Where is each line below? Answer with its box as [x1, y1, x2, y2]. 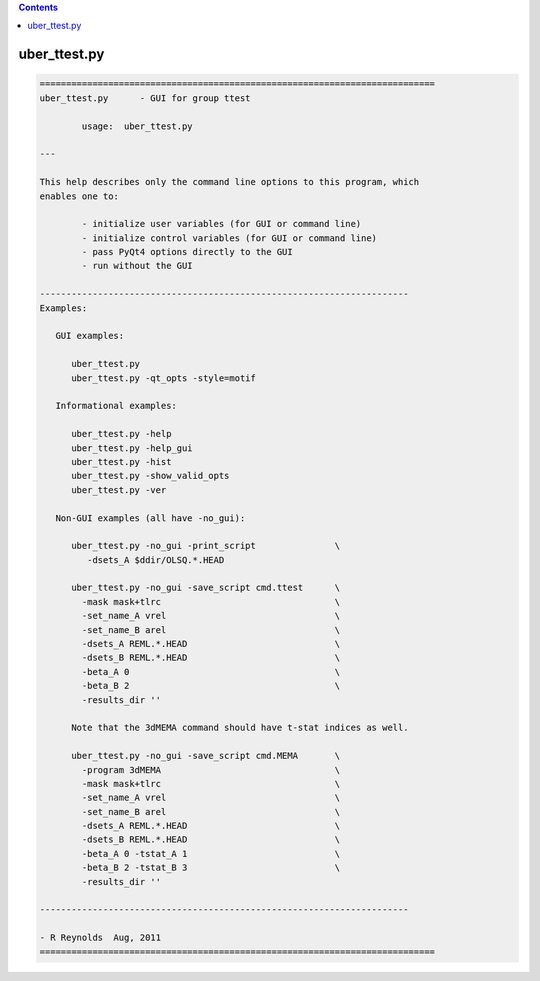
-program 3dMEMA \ [81, 764, 341, 775]
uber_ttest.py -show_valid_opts [71, 470, 230, 482]
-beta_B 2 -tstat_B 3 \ [81, 862, 341, 874]
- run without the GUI [81, 260, 194, 272]
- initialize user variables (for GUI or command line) [81, 218, 362, 230]
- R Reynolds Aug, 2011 [39, 932, 162, 944]
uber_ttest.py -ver [71, 484, 167, 495]
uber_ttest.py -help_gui [71, 442, 194, 454]
